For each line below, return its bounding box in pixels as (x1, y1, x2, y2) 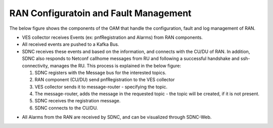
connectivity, (22, 62, 49, 69)
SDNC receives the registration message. (34, 98, 121, 104)
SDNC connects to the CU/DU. (34, 105, 98, 111)
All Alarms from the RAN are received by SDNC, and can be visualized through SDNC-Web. (22, 114, 212, 120)
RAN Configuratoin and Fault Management (9, 8, 192, 19)
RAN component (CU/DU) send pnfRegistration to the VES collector (34, 77, 175, 83)
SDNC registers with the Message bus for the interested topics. (34, 70, 167, 76)
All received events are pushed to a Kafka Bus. (22, 41, 119, 47)
